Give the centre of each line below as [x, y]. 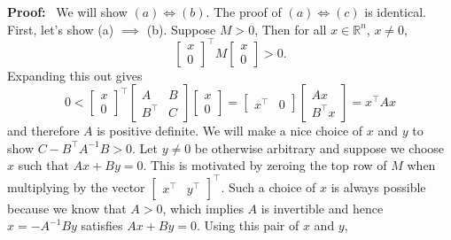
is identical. [395, 12]
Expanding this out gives [75, 75]
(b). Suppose [181, 29]
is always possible [378, 186]
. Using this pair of [248, 225]
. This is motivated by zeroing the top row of [265, 165]
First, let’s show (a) [61, 29]
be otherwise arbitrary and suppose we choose [319, 147]
